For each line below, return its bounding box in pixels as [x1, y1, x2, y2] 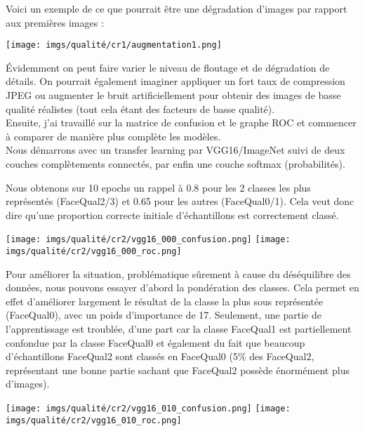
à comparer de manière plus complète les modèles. [6, 128, 221, 143]
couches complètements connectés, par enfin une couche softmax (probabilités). [6, 157, 345, 171]
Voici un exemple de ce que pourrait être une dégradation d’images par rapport [6, 1, 347, 15]
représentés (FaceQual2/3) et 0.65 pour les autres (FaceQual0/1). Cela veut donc [6, 194, 354, 208]
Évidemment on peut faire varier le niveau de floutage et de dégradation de [6, 60, 330, 74]
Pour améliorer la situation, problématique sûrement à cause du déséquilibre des [6, 266, 351, 281]
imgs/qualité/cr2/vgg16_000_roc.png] [6, 246, 182, 257]
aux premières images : [6, 15, 104, 29]
